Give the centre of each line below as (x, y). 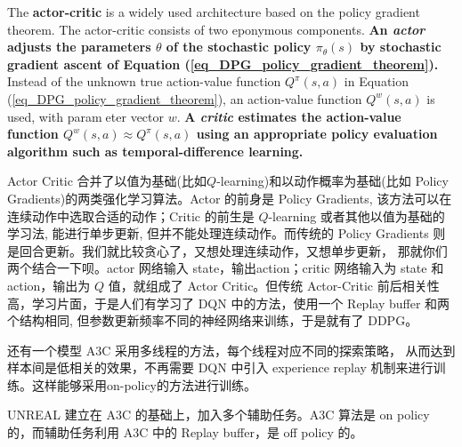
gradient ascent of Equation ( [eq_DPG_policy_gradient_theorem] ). (223, 64)
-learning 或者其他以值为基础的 (357, 216)
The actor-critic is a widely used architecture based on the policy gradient (214, 12)
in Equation (377, 81)
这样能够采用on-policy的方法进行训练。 (144, 384)
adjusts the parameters (79, 47)
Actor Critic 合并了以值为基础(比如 (107, 181)
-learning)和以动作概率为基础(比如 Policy (332, 181)
